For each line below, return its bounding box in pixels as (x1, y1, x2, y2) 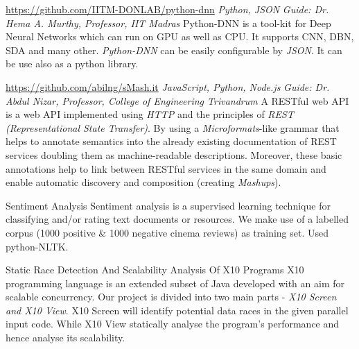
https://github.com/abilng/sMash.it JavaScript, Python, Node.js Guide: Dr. (6, 79, 330, 94)
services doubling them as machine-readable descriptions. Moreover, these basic (6, 147, 342, 162)
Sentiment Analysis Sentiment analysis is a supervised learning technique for (6, 198, 331, 212)
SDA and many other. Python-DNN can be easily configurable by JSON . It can (6, 42, 342, 57)
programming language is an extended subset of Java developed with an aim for (6, 275, 344, 290)
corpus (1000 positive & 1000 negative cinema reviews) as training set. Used (6, 225, 329, 239)
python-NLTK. (6, 239, 69, 253)
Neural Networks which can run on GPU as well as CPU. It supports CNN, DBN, (6, 29, 354, 44)
